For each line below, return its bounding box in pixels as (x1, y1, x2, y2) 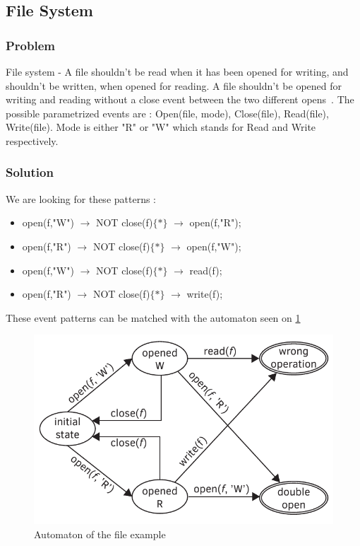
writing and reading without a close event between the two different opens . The (6, 92, 354, 107)
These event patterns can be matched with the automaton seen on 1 (6, 310, 301, 325)
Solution (6, 163, 54, 181)
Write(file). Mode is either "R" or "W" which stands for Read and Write (6, 120, 316, 134)
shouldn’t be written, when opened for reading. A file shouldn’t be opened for (6, 78, 342, 93)
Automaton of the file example (34, 526, 166, 541)
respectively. (6, 133, 59, 148)
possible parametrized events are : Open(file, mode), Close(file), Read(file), (6, 105, 329, 120)
